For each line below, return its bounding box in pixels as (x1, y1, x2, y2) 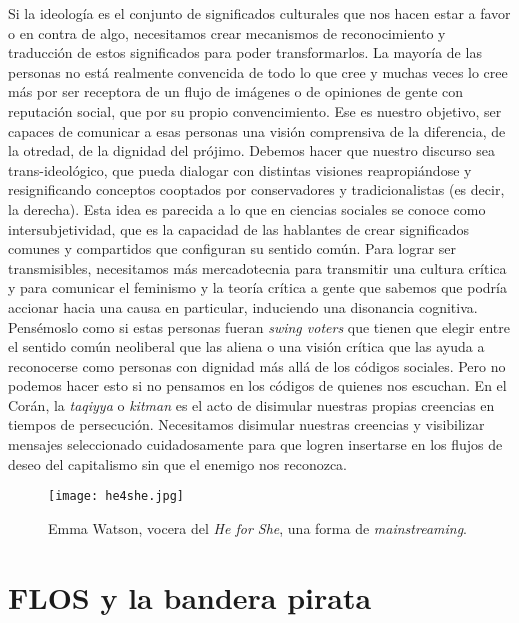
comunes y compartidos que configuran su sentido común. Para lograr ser (8, 238, 457, 259)
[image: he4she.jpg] (48, 489, 185, 504)
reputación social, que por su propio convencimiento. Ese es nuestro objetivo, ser (8, 100, 502, 121)
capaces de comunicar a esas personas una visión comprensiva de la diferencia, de (8, 120, 506, 141)
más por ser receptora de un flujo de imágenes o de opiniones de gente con (8, 81, 464, 102)
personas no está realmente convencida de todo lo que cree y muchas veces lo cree (8, 61, 508, 82)
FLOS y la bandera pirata (8, 576, 372, 617)
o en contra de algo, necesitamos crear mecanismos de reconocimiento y (8, 22, 446, 43)
